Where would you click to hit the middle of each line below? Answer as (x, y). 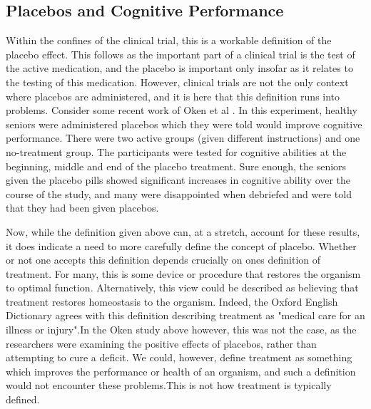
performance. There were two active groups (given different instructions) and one (183, 138)
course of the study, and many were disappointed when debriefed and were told (179, 193)
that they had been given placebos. (82, 208)
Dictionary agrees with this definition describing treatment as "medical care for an (185, 315)
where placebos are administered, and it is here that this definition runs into (173, 96)
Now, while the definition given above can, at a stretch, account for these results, (183, 231)
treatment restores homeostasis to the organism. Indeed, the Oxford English (172, 301)
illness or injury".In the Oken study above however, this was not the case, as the (181, 330)
